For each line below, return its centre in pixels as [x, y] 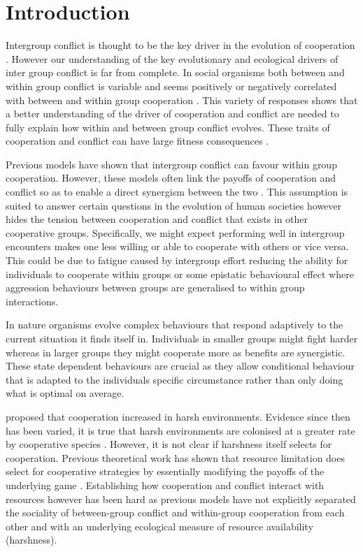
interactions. [32, 301]
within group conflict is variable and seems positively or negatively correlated [171, 86]
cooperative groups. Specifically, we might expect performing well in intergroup [175, 232]
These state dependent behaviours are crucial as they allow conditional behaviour [180, 366]
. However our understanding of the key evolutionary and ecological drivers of [172, 58]
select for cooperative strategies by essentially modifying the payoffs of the [165, 471]
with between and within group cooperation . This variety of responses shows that [182, 100]
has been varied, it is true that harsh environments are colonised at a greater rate [180, 430]
